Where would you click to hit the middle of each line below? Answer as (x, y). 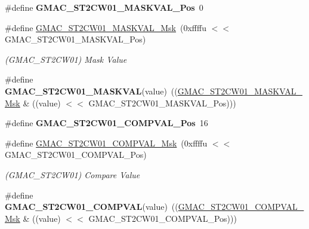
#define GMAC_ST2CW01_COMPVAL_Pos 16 (106, 123)
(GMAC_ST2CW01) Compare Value (72, 174)
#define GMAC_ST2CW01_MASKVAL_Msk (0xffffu (106, 27)
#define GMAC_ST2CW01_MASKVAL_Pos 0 (104, 7)
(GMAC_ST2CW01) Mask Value (66, 59)
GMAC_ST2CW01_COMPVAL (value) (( (92, 207)
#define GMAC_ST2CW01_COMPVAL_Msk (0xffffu (106, 143)
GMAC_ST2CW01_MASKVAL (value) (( (91, 91)
